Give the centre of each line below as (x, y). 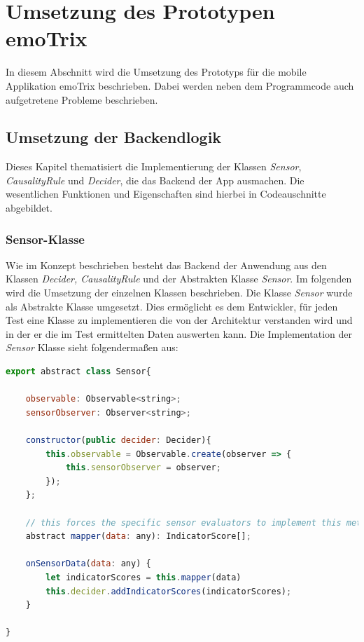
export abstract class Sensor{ (78, 372)
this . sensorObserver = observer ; (143, 468)
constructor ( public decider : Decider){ (118, 440)
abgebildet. (29, 208)
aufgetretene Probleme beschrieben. (82, 99)
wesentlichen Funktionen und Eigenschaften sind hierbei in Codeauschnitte (166, 194)
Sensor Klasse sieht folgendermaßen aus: (92, 347)
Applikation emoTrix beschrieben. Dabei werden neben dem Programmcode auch (180, 85)
